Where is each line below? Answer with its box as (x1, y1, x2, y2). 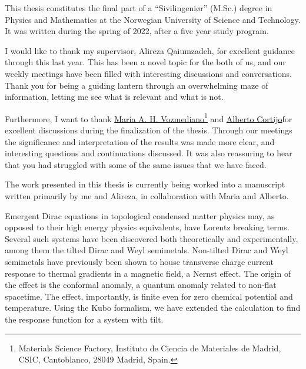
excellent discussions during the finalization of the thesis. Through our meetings (5, 124, 292, 136)
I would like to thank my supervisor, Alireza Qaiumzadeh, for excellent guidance (5, 44, 295, 56)
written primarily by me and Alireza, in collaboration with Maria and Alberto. (5, 189, 289, 202)
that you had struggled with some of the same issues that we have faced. (5, 158, 267, 170)
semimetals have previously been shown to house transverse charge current (5, 255, 274, 267)
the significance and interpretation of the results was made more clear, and (5, 135, 275, 147)
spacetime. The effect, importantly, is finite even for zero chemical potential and (5, 290, 293, 302)
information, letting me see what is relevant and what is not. (5, 90, 224, 103)
